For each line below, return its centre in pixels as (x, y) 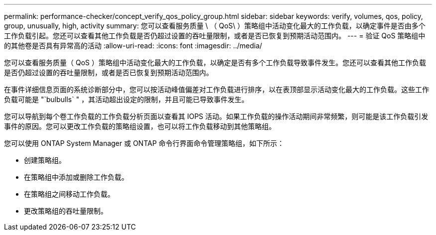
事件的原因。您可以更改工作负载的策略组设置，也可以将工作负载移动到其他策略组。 (140, 126)
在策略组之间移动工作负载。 (69, 194)
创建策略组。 (45, 160)
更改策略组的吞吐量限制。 (66, 211)
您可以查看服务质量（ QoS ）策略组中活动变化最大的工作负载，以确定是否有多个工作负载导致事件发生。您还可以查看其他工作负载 (215, 62)
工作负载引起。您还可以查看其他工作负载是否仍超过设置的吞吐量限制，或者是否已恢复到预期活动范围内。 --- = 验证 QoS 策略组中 (215, 36)
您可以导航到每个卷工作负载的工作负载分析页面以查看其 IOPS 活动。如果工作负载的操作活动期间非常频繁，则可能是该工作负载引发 (216, 116)
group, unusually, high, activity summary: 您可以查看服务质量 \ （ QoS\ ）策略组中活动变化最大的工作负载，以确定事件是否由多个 (215, 26)
